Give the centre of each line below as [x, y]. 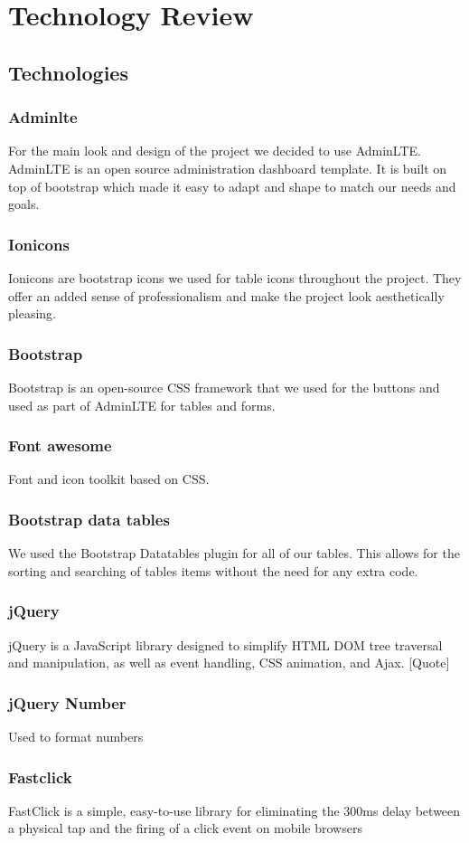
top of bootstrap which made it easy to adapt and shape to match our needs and [232, 186]
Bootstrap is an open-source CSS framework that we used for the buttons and [224, 387]
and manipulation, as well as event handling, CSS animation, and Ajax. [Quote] [229, 663]
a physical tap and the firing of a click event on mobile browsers [185, 828]
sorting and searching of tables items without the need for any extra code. [213, 570]
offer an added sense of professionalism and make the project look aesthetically [226, 295]
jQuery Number [67, 702]
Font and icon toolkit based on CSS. [109, 479]
